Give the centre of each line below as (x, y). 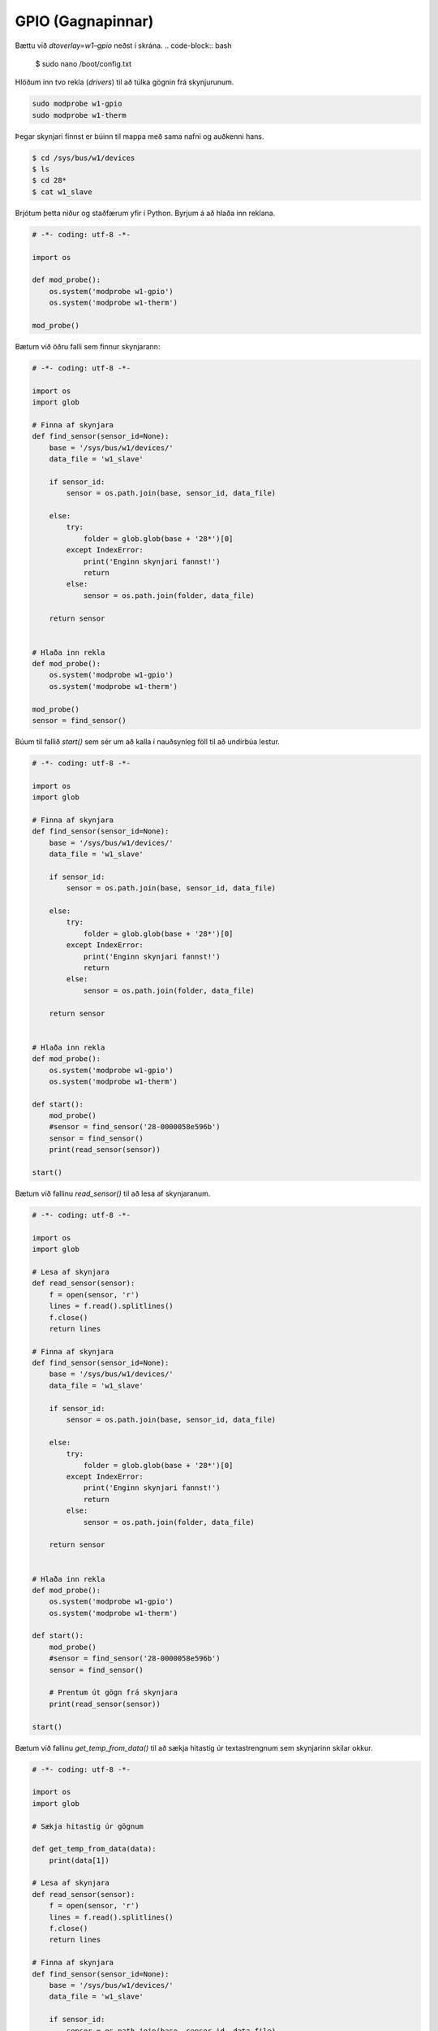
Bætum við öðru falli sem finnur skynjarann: (88, 346)
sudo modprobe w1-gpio (77, 104)
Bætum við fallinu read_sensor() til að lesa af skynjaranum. (113, 1193)
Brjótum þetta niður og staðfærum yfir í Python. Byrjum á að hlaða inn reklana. (145, 213)
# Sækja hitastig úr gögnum (88, 1826)
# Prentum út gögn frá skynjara (114, 1693)
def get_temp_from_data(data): (94, 1849)
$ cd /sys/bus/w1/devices (84, 158)
